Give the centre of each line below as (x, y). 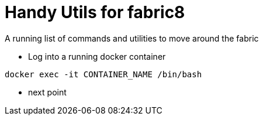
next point (47, 92)
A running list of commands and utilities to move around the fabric (132, 38)
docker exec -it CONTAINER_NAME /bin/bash (103, 74)
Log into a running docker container (97, 56)
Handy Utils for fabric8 (95, 12)
